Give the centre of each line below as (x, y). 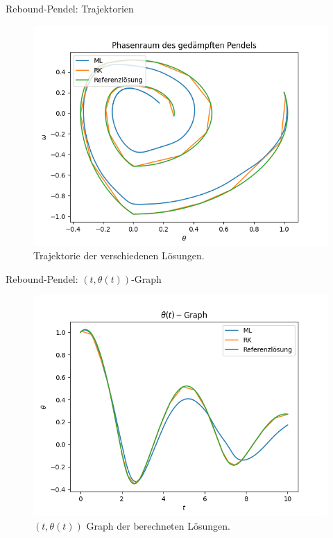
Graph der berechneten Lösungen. (158, 525)
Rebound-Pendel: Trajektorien (70, 8)
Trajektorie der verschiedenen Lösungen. (119, 255)
